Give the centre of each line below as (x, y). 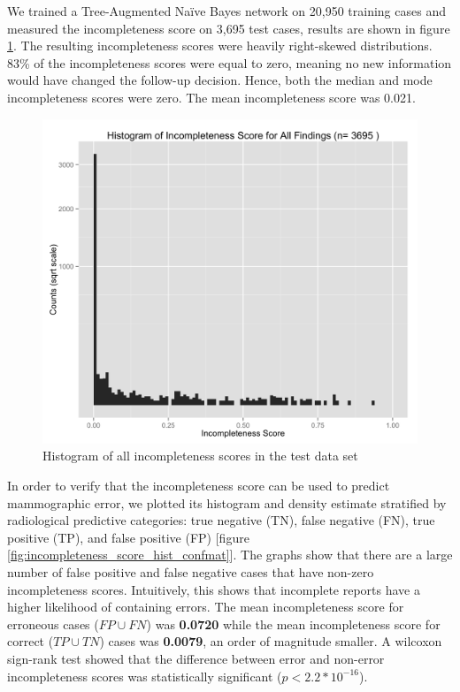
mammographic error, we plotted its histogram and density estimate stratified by (227, 502)
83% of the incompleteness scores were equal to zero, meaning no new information (230, 62)
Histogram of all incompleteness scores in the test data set (200, 456)
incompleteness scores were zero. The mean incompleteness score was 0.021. (211, 97)
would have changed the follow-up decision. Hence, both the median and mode (220, 80)
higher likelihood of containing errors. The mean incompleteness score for (206, 607)
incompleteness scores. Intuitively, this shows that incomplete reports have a (214, 589)
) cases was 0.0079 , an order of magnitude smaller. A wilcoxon (271, 641)
